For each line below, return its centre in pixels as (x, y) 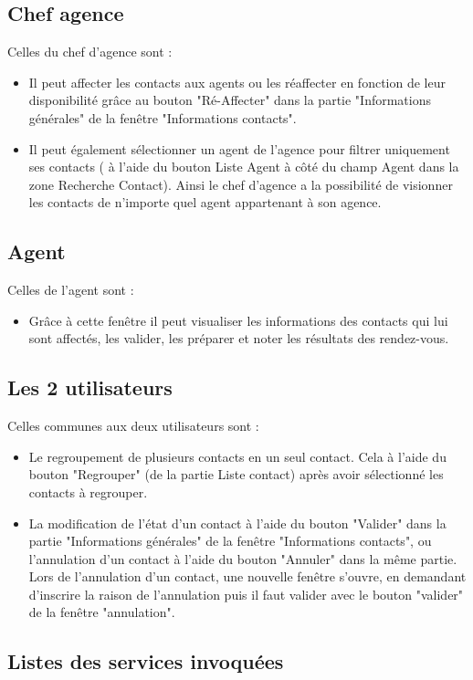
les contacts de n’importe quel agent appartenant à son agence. (205, 202)
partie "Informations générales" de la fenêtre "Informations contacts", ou (230, 541)
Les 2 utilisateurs (90, 387)
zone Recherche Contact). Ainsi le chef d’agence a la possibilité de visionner (241, 184)
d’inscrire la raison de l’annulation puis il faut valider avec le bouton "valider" (246, 594)
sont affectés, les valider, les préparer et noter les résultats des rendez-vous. (239, 338)
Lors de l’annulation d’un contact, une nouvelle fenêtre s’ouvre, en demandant (247, 576)
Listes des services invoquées (146, 661)
